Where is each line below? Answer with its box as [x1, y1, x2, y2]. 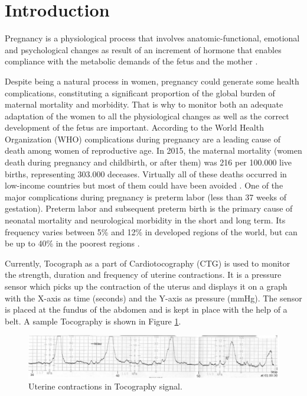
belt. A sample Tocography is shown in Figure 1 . [5, 314, 181, 327]
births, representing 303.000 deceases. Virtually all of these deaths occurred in [5, 167, 287, 180]
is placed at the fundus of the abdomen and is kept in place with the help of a [5, 303, 288, 316]
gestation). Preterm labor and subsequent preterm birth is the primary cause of [5, 202, 293, 215]
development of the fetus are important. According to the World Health [5, 121, 264, 134]
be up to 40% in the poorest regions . [5, 237, 140, 249]
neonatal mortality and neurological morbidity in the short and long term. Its [5, 214, 286, 226]
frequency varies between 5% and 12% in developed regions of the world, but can [5, 225, 298, 238]
